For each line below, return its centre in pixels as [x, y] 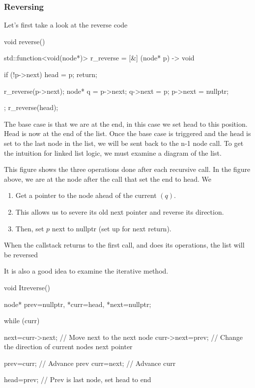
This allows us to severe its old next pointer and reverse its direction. [120, 211]
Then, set [30, 228]
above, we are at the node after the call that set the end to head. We [108, 179]
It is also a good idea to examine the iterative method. [86, 271]
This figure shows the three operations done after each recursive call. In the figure [127, 169]
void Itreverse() [27, 287]
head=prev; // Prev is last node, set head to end [78, 379]
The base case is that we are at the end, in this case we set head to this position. [126, 124]
